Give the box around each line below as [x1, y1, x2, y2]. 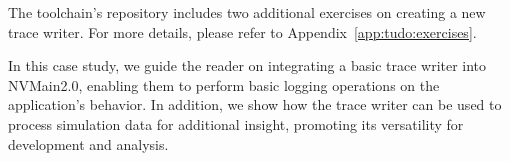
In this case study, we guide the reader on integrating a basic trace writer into [8, 55, 487, 76]
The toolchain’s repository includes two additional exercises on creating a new [8, 2, 486, 22]
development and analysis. [8, 133, 169, 154]
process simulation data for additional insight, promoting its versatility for [8, 113, 464, 134]
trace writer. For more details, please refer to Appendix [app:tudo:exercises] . [8, 21, 477, 42]
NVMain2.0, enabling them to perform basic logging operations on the [8, 74, 440, 95]
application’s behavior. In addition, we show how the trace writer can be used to [8, 94, 502, 115]
